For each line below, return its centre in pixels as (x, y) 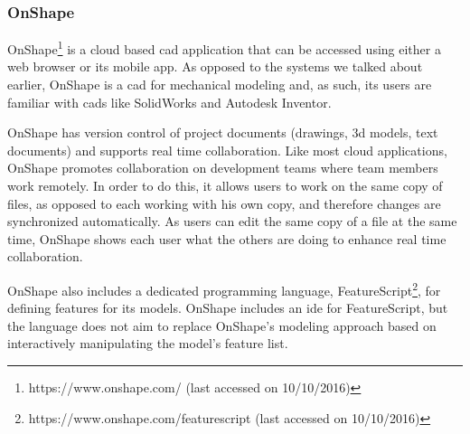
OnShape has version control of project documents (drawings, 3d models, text (223, 132)
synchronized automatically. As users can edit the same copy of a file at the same (232, 221)
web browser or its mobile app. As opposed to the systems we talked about (215, 66)
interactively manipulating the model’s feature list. (148, 343)
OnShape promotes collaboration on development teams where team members (223, 168)
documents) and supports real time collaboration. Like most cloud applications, (227, 150)
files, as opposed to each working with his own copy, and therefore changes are (224, 203)
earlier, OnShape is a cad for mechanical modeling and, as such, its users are (220, 85)
